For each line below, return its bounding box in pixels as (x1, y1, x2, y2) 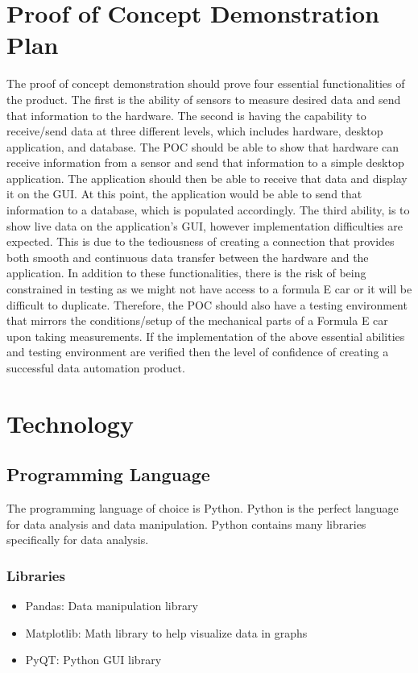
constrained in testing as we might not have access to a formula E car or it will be (6, 280, 412, 297)
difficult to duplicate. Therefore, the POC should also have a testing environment (6, 296, 408, 313)
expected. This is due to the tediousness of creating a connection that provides (6, 233, 395, 250)
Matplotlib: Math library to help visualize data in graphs (25, 624, 308, 641)
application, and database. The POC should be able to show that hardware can (6, 138, 399, 155)
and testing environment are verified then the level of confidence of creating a (6, 343, 389, 360)
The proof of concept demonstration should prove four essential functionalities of (6, 75, 405, 92)
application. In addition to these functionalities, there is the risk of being (6, 264, 366, 281)
